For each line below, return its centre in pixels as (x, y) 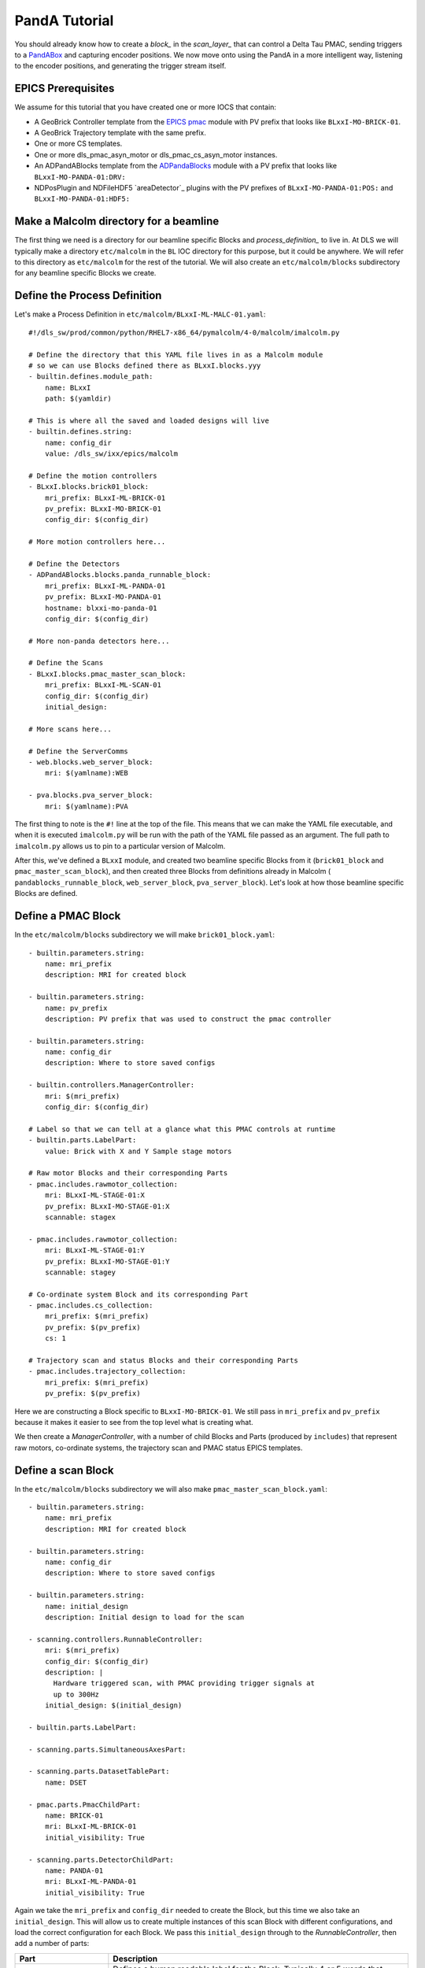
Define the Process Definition (88, 296)
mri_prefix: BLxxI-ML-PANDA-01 (105, 586)
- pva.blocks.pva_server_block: (91, 795)
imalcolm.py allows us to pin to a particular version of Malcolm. (120, 845)
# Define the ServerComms (79, 751)
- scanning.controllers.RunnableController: (116, 1639)
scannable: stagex (80, 1217)
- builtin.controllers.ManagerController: (112, 1085)
